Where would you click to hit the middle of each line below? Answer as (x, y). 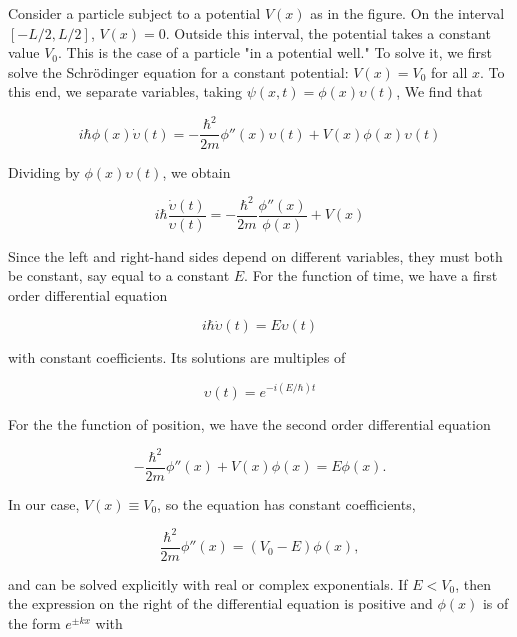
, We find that (439, 91)
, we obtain (196, 171)
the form (34, 623)
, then (473, 583)
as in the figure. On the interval (407, 13)
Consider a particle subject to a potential (134, 13)
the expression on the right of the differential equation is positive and (220, 603)
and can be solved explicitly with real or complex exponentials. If (208, 583)
